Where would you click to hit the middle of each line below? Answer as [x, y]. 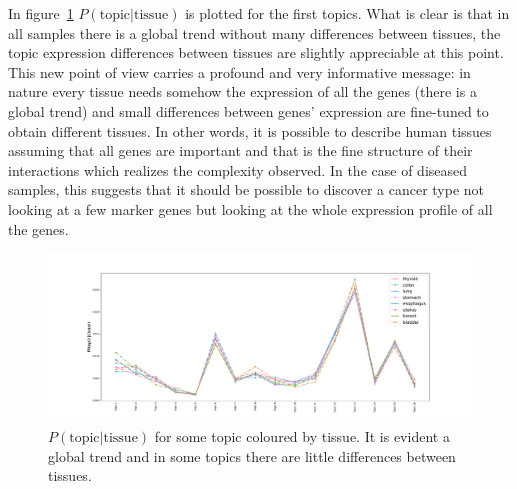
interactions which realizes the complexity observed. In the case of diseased [238, 169]
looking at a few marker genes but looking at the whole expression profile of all [250, 208]
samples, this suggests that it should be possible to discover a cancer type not [246, 189]
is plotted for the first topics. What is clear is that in [347, 13]
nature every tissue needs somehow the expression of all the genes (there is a [242, 91]
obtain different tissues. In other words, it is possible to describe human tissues [250, 130]
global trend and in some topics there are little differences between [252, 455]
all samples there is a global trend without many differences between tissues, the [254, 32]
